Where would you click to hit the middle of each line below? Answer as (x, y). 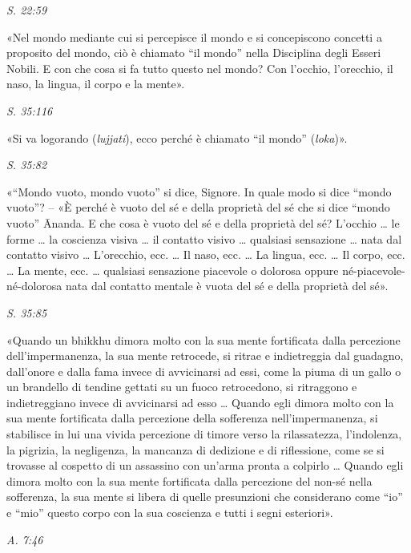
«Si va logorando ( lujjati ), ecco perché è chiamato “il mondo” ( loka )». (177, 137)
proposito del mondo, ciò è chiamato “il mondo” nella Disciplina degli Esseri (194, 52)
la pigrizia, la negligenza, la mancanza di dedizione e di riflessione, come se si (195, 449)
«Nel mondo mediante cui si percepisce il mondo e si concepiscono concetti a (194, 36)
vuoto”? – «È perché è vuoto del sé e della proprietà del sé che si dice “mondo (198, 207)
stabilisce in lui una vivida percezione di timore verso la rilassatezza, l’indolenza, (204, 434)
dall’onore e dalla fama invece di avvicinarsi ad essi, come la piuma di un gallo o (204, 371)
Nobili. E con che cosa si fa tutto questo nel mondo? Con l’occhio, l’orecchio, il (200, 68)
